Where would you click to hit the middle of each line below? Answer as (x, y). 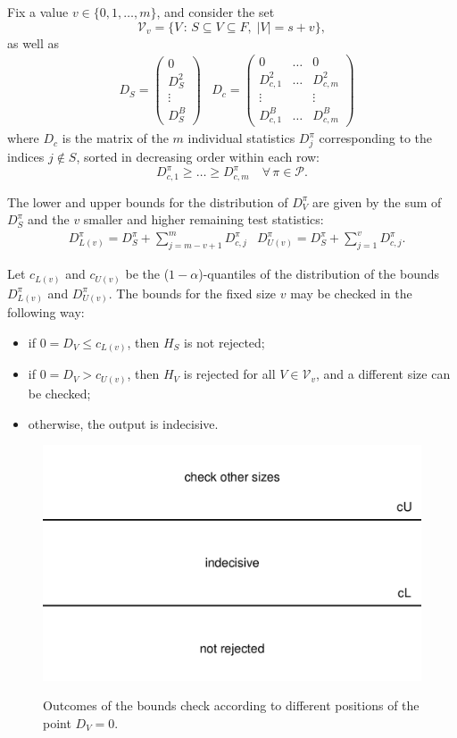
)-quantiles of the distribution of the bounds (319, 274)
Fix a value (38, 12)
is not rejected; (224, 342)
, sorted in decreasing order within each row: (198, 157)
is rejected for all (229, 374)
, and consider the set (216, 12)
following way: (46, 312)
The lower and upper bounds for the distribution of (148, 201)
